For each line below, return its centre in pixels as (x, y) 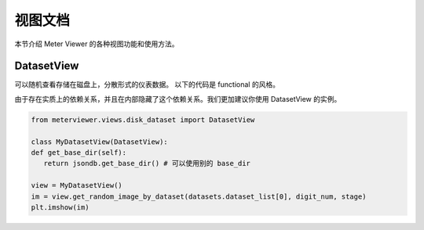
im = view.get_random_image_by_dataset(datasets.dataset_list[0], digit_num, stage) (199, 196)
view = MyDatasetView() (77, 185)
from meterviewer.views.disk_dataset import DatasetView (143, 120)
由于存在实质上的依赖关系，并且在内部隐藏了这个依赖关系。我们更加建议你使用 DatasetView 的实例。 (178, 99)
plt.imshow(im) (60, 207)
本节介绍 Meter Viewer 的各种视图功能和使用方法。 (97, 44)
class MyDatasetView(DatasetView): (99, 142)
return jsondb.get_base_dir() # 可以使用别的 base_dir (147, 164)
